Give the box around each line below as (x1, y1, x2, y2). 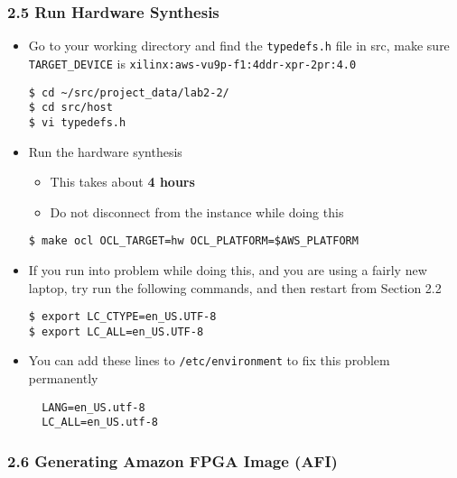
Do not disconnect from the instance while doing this (50, 202, 344, 221)
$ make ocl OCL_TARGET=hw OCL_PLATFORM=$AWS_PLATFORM (28, 234, 359, 248)
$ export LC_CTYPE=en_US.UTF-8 (28, 310, 217, 324)
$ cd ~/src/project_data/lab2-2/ (28, 86, 229, 99)
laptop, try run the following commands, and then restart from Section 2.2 (28, 278, 442, 297)
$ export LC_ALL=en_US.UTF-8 (28, 325, 204, 338)
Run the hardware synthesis (28, 142, 182, 161)
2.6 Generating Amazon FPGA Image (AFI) (7, 449, 338, 472)
